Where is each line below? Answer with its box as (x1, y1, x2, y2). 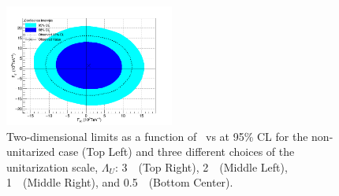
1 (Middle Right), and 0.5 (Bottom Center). (6, 174, 233, 190)
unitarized (6, 143, 55, 160)
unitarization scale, (6, 158, 99, 175)
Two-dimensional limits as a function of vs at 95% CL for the (6, 128, 308, 144)
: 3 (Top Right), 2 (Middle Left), (114, 158, 288, 175)
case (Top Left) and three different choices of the (58, 143, 295, 160)
